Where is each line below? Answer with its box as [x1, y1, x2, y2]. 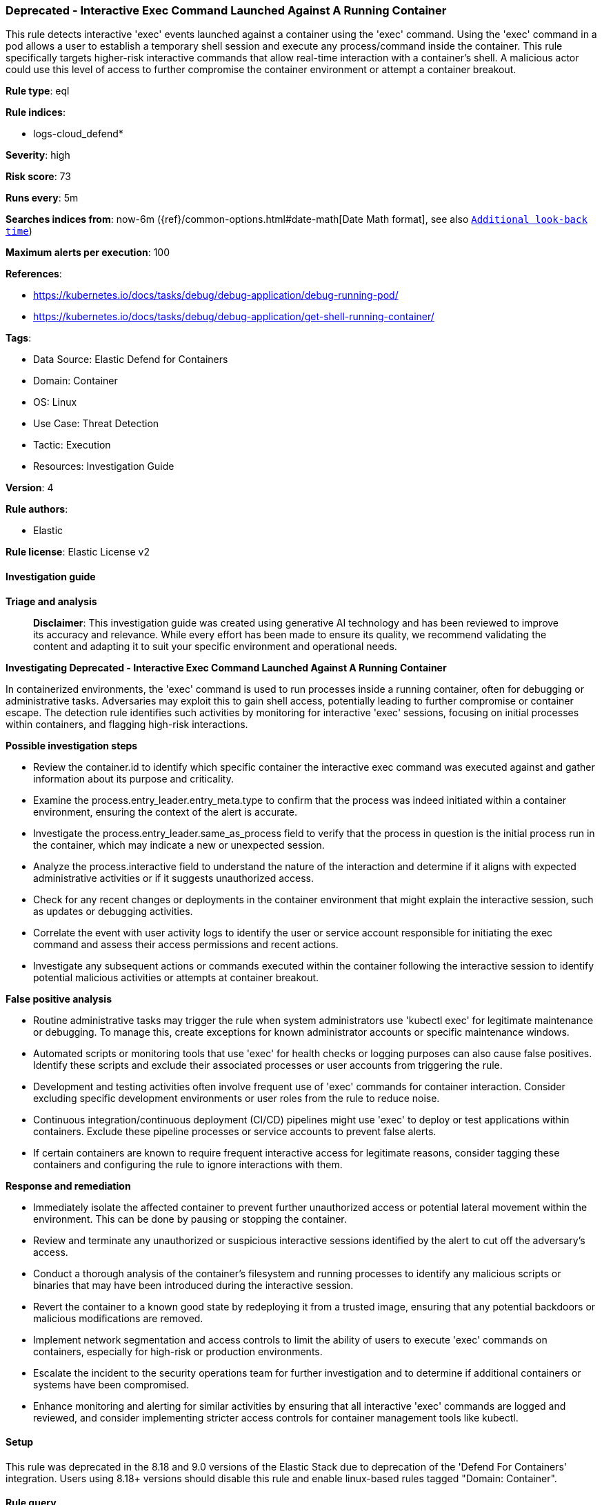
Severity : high [6, 149, 70, 161]
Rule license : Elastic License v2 [6, 546, 150, 558]
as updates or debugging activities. [33, 905, 193, 917]
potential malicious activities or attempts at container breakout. [33, 971, 319, 983]
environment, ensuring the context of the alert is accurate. [33, 805, 297, 818]
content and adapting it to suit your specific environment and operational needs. [33, 640, 397, 652]
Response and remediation [6, 1179, 131, 1192]
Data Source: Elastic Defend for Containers [33, 353, 228, 366]
